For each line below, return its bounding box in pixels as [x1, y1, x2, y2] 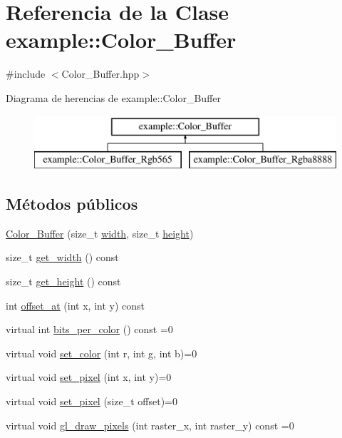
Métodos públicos [6, 193, 138, 215]
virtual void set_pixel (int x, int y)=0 [6, 370, 172, 384]
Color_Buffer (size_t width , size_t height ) [6, 225, 194, 240]
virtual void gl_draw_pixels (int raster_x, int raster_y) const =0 [6, 417, 294, 432]
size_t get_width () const [6, 250, 119, 265]
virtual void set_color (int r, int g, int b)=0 [6, 345, 197, 360]
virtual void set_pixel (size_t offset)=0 [6, 394, 177, 409]
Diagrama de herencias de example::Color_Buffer [6, 90, 221, 105]
